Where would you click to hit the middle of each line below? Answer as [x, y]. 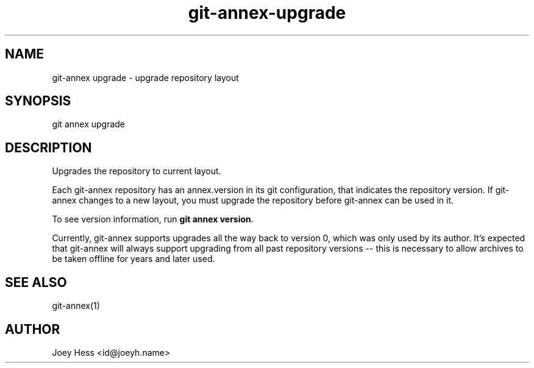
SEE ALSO [36, 282]
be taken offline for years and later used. [133, 259]
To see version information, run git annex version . [153, 219]
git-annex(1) [76, 306]
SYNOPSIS [38, 101]
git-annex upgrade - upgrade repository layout [145, 77]
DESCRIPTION [48, 147]
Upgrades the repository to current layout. [137, 171]
